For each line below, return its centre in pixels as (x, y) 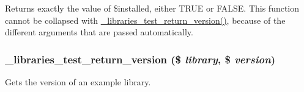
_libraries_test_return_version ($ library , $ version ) (140, 59)
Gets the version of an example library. (78, 82)
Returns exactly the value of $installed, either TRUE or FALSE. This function (152, 8)
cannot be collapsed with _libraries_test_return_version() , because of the (145, 20)
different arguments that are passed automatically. (99, 32)
